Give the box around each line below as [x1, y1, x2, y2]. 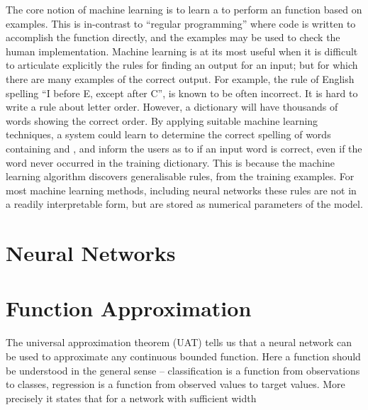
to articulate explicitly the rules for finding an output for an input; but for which [6, 57, 358, 72]
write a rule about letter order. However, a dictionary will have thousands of [6, 99, 338, 114]
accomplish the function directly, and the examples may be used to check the [6, 30, 340, 45]
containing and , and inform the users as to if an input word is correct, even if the [6, 140, 362, 155]
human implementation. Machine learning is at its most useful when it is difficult [6, 43, 358, 58]
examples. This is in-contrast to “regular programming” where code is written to [6, 16, 356, 31]
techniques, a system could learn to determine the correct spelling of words [6, 127, 331, 142]
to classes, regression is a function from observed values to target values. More [6, 377, 345, 392]
